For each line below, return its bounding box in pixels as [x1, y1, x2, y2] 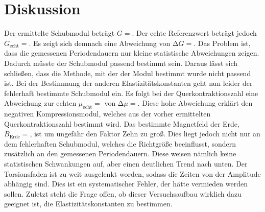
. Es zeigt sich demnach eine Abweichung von [29, 37, 171, 48]
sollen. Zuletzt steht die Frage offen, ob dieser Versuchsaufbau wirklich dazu [4, 188, 242, 199]
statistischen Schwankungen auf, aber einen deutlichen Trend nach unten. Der [4, 158, 248, 169]
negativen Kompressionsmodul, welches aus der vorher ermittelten [4, 108, 211, 119]
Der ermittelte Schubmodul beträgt [4, 28, 115, 38]
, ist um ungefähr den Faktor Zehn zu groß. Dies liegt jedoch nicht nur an [30, 128, 260, 139]
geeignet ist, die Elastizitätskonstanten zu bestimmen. [4, 198, 173, 209]
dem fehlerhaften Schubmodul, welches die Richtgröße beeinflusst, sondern [4, 138, 236, 149]
